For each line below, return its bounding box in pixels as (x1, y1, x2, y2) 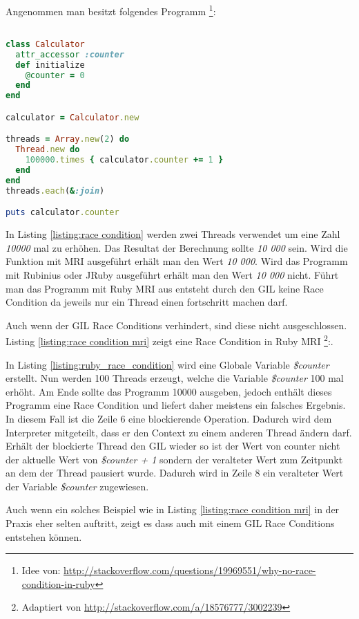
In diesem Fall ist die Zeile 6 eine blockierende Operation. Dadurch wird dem (6, 411, 332, 425)
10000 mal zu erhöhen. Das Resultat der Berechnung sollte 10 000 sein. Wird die (6, 240, 348, 255)
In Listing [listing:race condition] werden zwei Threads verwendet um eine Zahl (6, 227, 340, 241)
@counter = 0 (25, 70, 85, 80)
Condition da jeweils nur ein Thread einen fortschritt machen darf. (6, 295, 288, 309)
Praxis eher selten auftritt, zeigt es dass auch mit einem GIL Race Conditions (6, 516, 335, 530)
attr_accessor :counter (15, 49, 124, 59)
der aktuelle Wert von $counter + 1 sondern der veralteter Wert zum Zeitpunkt (6, 452, 343, 466)
